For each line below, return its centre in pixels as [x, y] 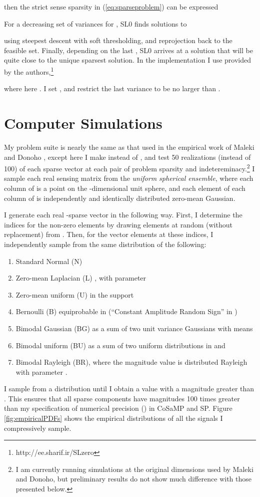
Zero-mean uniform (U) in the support [75, 294]
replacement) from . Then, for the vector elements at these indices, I [109, 234]
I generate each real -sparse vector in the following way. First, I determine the [123, 215]
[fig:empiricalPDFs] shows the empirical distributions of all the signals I [113, 418]
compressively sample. [38, 428]
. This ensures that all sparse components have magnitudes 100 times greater [122, 398]
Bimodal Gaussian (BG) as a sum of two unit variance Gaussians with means [134, 328]
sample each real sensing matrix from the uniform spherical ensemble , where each [129, 178]
